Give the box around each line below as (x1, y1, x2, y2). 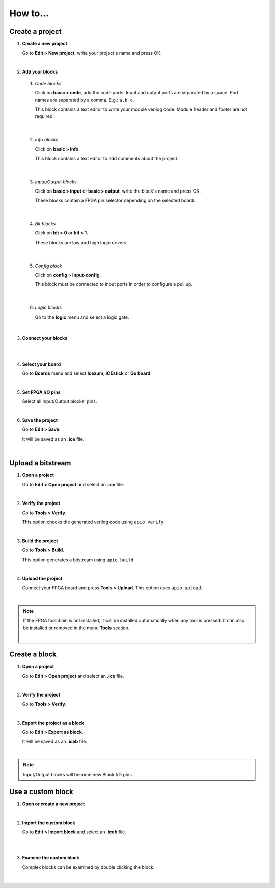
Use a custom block (9, 787, 73, 796)
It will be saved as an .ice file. (22, 436, 85, 442)
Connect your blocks (22, 335, 68, 341)
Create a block (9, 650, 57, 659)
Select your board (22, 361, 61, 367)
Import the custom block (22, 820, 76, 826)
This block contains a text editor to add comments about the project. (35, 155, 179, 161)
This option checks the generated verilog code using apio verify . (22, 519, 165, 525)
